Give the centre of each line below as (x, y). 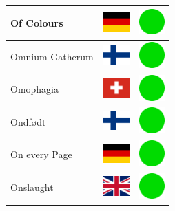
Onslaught (32, 187)
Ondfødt (28, 121)
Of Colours (37, 22)
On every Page (41, 154)
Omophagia (35, 89)
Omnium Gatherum (52, 56)
